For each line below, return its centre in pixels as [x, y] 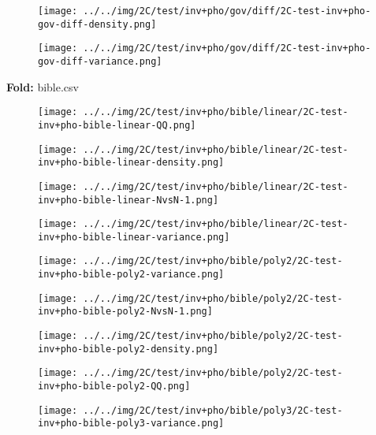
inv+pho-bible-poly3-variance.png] [131, 424]
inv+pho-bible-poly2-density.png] [128, 349]
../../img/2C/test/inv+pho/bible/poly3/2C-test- [213, 410]
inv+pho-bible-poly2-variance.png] [131, 275]
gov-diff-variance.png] [100, 61]
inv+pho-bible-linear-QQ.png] [117, 125]
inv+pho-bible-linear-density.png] [131, 163]
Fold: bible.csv [43, 86]
